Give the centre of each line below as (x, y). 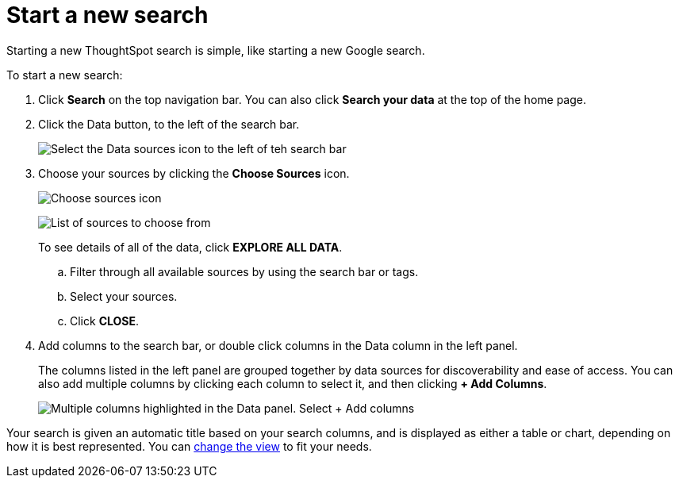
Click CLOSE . (105, 321)
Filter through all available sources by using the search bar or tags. (244, 271)
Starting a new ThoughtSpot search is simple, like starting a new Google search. (216, 50)
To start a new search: (65, 75)
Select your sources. (124, 296)
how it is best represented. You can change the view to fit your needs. (189, 446)
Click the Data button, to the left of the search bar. (169, 124)
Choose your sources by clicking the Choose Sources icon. (194, 173)
